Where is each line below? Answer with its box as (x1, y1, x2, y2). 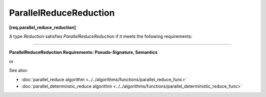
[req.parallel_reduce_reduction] (9, 24, 76, 30)
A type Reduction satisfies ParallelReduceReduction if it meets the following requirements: (9, 33, 193, 39)
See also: (9, 68, 28, 73)
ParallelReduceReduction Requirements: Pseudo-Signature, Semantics (9, 49, 158, 55)
